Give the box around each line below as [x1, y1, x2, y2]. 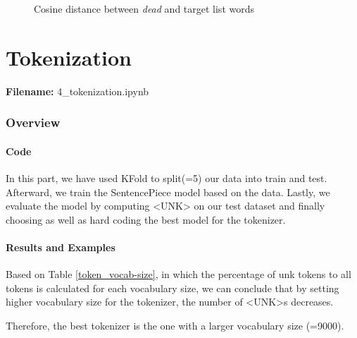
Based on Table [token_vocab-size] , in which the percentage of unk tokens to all [6, 267, 351, 282]
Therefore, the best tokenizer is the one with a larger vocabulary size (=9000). [6, 318, 344, 332]
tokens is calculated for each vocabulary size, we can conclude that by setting [6, 280, 339, 295]
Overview [6, 114, 61, 131]
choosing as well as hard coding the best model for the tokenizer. [6, 212, 286, 227]
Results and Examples [6, 239, 115, 254]
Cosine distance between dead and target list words [34, 1, 254, 16]
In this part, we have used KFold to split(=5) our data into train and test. [6, 170, 327, 185]
